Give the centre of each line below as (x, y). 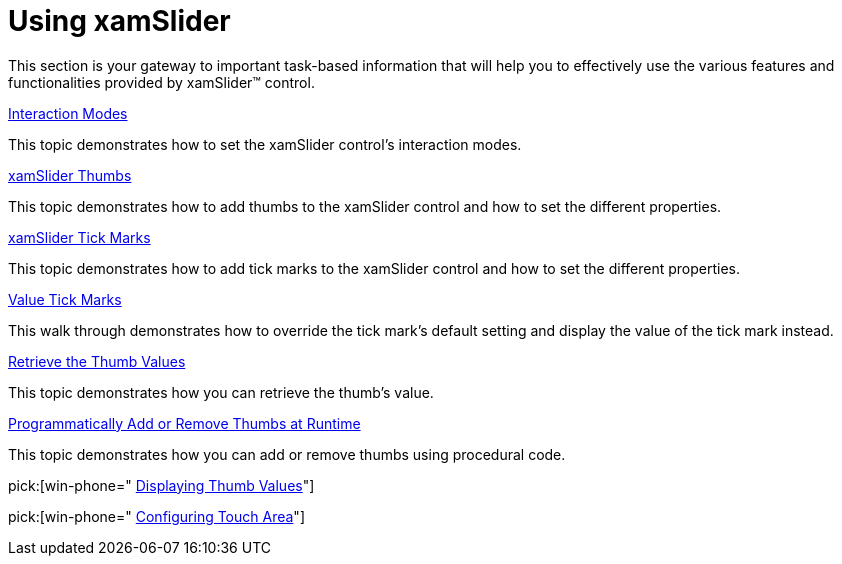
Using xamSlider (119, 21)
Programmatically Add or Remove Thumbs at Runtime (184, 423)
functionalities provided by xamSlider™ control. (161, 82)
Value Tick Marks (65, 299)
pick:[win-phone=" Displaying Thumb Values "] (161, 485)
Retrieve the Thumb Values (97, 361)
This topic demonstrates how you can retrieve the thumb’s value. (221, 392)
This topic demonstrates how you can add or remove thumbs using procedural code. (287, 454)
